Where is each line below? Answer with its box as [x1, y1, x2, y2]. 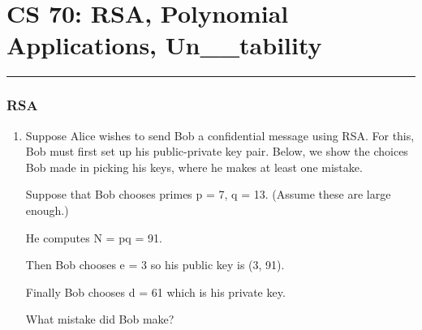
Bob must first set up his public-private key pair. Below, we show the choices [25, 143, 408, 160]
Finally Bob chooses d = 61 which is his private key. [25, 283, 286, 300]
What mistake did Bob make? [25, 311, 174, 328]
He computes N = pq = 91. [25, 229, 162, 246]
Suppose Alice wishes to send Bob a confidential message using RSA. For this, [25, 126, 415, 144]
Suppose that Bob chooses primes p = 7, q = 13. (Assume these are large [25, 186, 391, 203]
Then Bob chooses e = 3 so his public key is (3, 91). [25, 256, 285, 273]
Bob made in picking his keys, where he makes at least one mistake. [25, 158, 363, 175]
